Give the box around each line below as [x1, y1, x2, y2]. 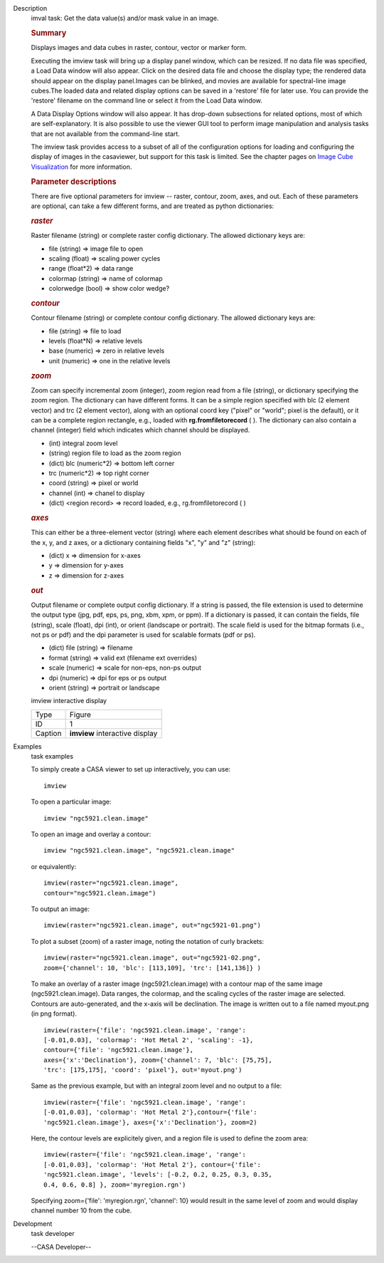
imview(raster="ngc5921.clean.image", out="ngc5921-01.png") [43, 921, 261, 930]
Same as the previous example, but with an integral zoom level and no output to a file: [31, 1081, 282, 1090]
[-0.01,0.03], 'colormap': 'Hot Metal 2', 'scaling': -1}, [43, 1036, 254, 1044]
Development [13, 1219, 53, 1228]
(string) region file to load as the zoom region [48, 449, 181, 457]
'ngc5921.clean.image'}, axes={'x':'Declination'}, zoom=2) [43, 1118, 257, 1126]
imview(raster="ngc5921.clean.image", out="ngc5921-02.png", [43, 954, 261, 962]
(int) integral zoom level [48, 439, 118, 447]
